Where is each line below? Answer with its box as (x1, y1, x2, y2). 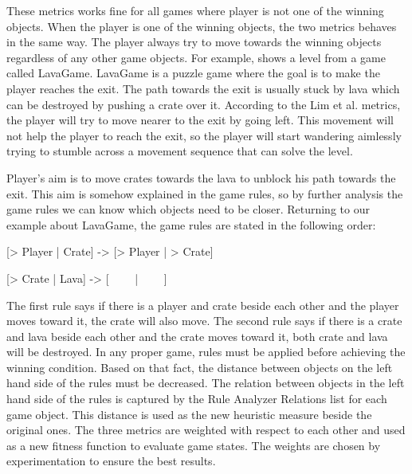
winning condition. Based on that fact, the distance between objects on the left (6, 358, 393, 375)
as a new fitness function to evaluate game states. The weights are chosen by (6, 437, 381, 453)
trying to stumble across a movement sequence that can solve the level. (6, 143, 353, 159)
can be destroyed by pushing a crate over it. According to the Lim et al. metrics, (6, 96, 401, 112)
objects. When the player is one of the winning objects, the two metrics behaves (6, 18, 397, 34)
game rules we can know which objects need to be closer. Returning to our (6, 201, 370, 217)
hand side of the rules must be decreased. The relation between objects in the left (6, 374, 405, 391)
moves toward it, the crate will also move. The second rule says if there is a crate (6, 312, 402, 329)
